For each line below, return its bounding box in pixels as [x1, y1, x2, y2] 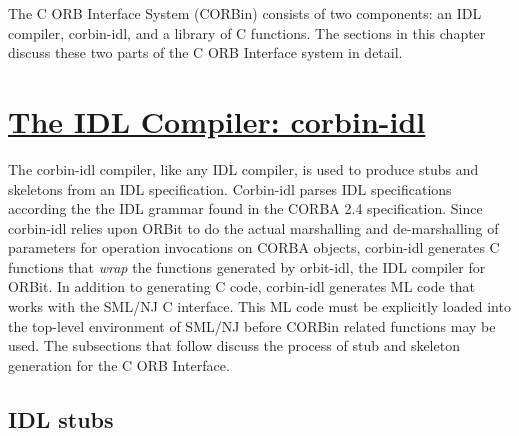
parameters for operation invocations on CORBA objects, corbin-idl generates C [8, 237, 500, 258]
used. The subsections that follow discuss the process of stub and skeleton [8, 335, 460, 356]
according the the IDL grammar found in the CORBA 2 [8, 198, 352, 219]
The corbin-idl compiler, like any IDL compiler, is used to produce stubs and [8, 158, 479, 179]
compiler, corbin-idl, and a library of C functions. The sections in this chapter [8, 22, 486, 43]
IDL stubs [8, 403, 114, 434]
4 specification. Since [355, 198, 483, 219]
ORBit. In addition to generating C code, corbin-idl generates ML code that [8, 276, 476, 297]
